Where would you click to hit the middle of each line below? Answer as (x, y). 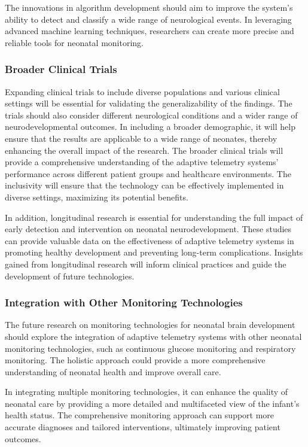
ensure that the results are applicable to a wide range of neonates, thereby (141, 138)
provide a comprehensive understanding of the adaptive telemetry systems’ (142, 162)
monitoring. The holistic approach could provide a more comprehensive (135, 360)
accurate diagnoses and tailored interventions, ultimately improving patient (143, 427)
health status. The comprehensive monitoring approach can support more (140, 415)
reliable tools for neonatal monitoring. (74, 42)
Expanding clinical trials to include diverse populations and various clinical (142, 91)
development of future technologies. (70, 276)
